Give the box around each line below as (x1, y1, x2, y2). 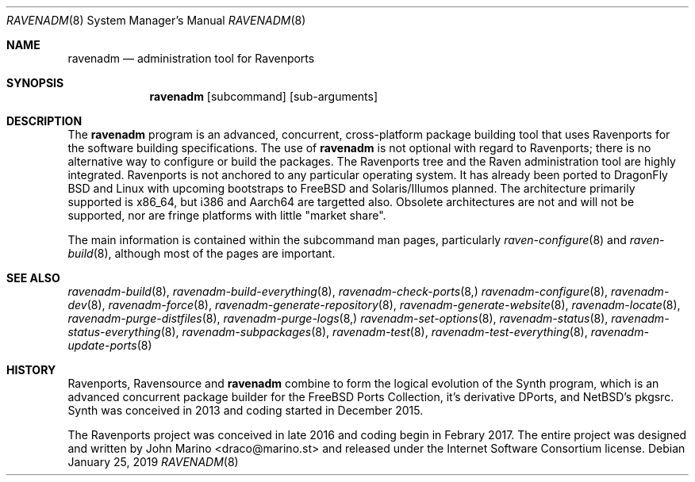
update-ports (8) (67, 339, 152, 352)
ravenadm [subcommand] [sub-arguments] (149, 90, 378, 103)
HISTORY (6, 363, 56, 377)
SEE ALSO (6, 271, 60, 285)
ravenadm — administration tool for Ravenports (67, 52, 315, 65)
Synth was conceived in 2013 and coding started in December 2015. (67, 404, 424, 417)
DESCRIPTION (6, 114, 83, 128)
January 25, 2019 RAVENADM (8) (67, 455, 239, 469)
